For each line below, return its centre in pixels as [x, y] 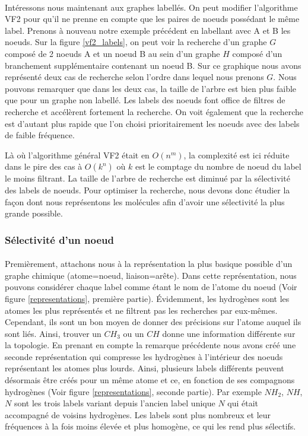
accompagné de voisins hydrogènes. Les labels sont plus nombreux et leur [138, 414]
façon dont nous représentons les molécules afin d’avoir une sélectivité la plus [145, 201]
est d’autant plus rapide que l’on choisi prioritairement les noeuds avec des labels [152, 123]
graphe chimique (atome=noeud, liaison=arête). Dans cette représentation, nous [151, 275]
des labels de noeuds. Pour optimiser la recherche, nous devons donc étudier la [147, 190]
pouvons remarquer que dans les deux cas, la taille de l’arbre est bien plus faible [151, 88]
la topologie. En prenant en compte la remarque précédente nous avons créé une [150, 345]
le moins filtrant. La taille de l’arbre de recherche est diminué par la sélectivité [147, 178]
